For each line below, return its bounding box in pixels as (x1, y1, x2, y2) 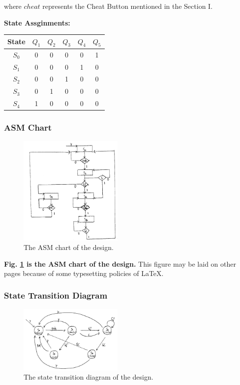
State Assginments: (4, 17, 70, 27)
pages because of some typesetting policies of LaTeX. (4, 268, 164, 278)
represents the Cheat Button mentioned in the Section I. (42, 1, 213, 11)
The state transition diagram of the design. (24, 372, 153, 382)
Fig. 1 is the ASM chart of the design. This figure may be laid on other (4, 258, 236, 269)
